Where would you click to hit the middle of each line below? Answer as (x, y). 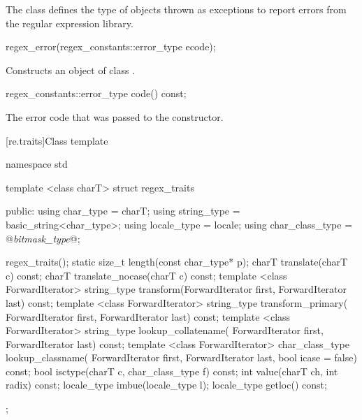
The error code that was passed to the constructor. (115, 116)
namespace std (37, 164)
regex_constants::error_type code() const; (96, 93)
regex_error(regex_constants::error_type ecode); (111, 46)
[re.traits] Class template (57, 140)
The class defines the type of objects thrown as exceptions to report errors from (176, 9)
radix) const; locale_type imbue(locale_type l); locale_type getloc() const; (166, 385)
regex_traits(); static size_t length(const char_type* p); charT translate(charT (177, 262)
